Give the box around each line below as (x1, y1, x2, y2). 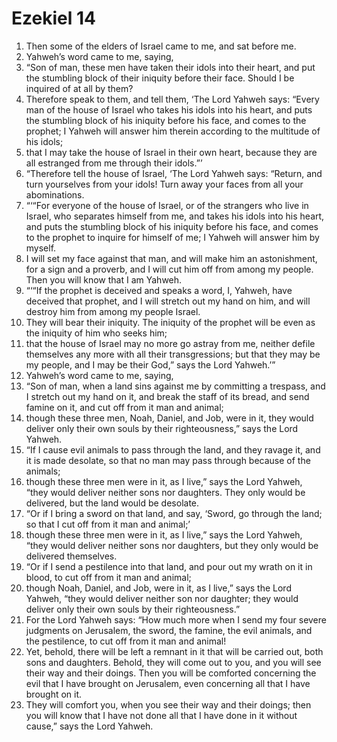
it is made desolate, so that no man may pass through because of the (25, 454, 311, 466)
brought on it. (25, 688, 83, 700)
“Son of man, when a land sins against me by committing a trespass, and (25, 380, 326, 392)
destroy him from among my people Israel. (25, 305, 201, 317)
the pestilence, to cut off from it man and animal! (25, 635, 227, 647)
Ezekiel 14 (11, 7, 96, 30)
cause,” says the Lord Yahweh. (25, 720, 154, 732)
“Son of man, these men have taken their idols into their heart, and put (25, 61, 316, 73)
